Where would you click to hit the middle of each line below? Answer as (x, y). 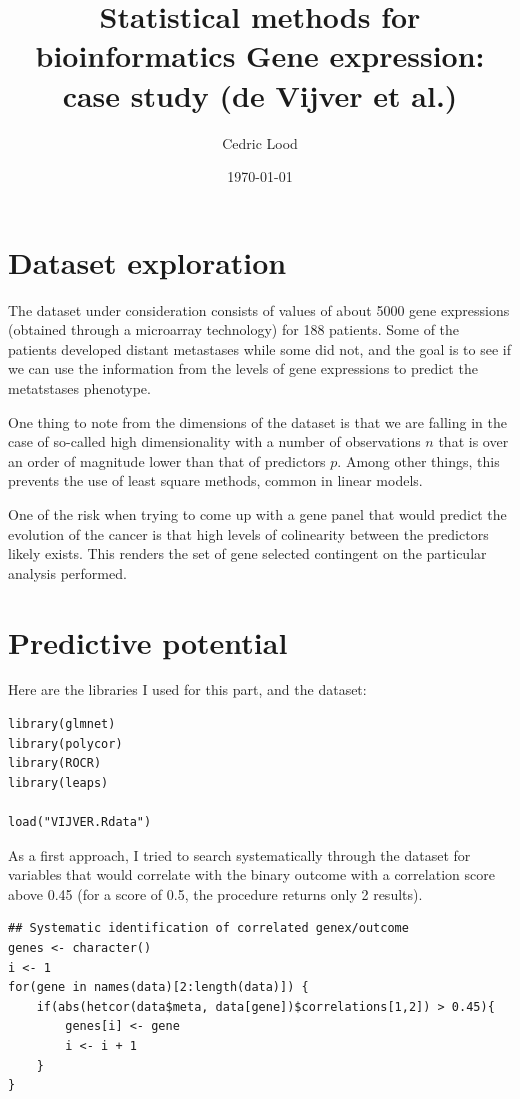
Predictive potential (148, 641)
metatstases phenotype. (79, 388)
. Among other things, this (418, 460)
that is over (473, 441)
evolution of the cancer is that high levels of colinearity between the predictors (248, 533)
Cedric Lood (260, 142)
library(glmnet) (62, 724)
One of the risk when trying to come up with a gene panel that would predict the (257, 513)
